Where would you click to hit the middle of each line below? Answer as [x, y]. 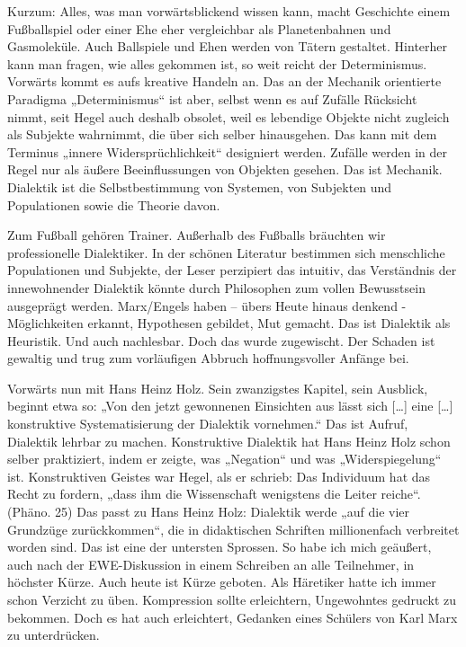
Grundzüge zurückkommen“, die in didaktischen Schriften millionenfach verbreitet [233, 529]
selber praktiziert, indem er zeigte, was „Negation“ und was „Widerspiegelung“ [224, 459]
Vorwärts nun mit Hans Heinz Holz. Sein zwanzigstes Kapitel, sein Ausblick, [218, 388]
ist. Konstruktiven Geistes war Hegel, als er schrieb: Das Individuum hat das [219, 476]
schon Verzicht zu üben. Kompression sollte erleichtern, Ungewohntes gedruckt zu [232, 599]
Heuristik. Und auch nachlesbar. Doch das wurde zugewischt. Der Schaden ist [221, 340]
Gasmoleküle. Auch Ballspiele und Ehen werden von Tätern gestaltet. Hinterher [228, 46]
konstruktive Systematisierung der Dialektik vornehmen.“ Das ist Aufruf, [208, 424]
